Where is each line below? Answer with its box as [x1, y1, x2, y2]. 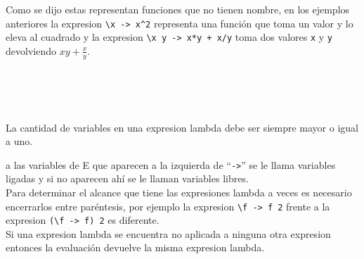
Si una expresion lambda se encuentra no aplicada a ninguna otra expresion [6, 226, 331, 241]
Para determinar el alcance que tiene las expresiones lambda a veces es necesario [6, 184, 352, 199]
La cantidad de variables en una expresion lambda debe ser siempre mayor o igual [6, 120, 358, 134]
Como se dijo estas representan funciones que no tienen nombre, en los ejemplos [6, 2, 350, 16]
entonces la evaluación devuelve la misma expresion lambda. [6, 240, 265, 255]
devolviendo [6, 43, 56, 58]
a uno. [6, 134, 33, 149]
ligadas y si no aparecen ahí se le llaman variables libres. [6, 171, 249, 186]
